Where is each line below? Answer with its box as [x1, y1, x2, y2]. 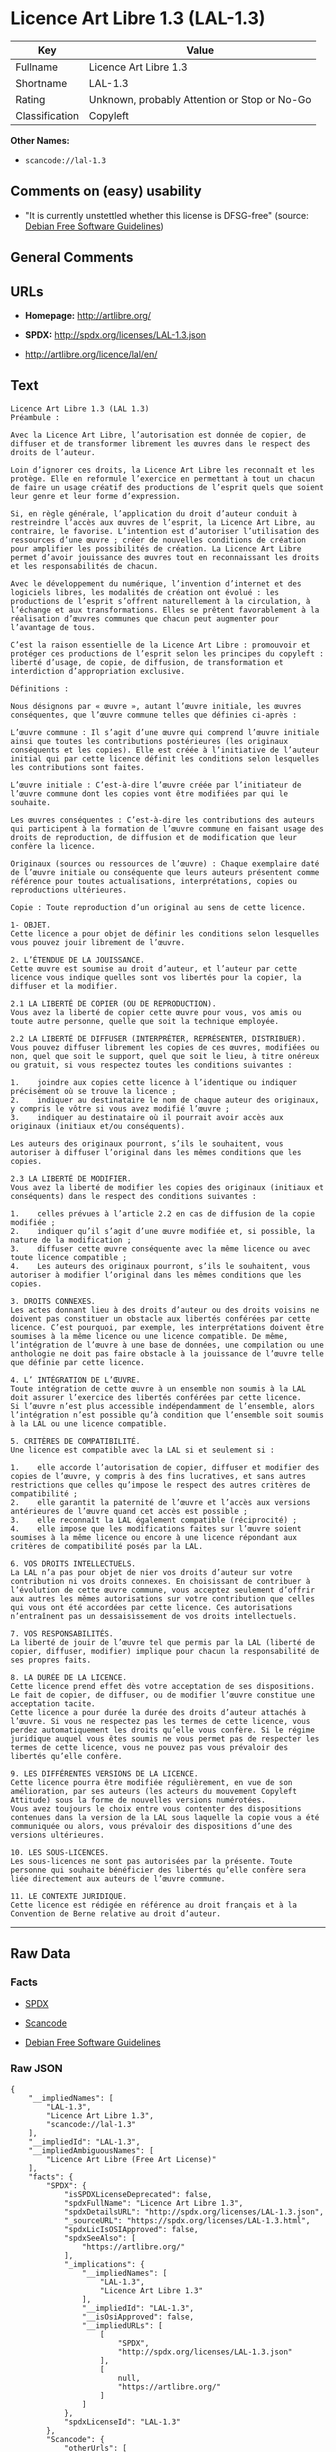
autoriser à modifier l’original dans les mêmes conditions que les [10, 1270, 302, 1280]
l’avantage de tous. [10, 622, 97, 632]
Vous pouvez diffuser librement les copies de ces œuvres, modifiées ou [10, 1042, 320, 1052]
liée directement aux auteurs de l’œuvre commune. [10, 1873, 226, 1884]
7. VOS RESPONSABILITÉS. [10, 1628, 114, 1639]
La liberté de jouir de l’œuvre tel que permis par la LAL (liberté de [10, 1637, 315, 1647]
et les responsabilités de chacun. [10, 561, 159, 571]
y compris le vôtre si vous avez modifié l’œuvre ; [10, 1103, 230, 1114]
